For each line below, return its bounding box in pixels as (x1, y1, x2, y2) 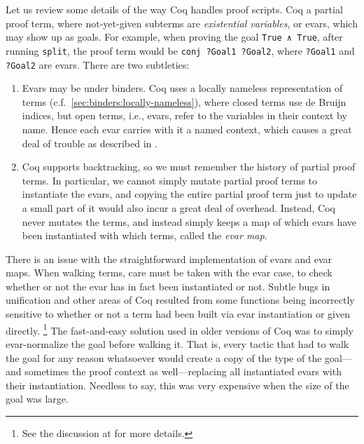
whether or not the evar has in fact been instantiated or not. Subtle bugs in (6, 278, 330, 293)
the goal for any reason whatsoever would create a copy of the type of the (6, 350, 322, 365)
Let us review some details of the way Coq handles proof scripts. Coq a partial (6, 2, 343, 16)
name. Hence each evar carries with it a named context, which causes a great (22, 121, 352, 136)
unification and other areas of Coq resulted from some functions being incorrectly (6, 292, 355, 307)
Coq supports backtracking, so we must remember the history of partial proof (22, 159, 356, 174)
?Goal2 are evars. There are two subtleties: (6, 57, 190, 72)
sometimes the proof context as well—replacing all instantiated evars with (24, 364, 342, 379)
